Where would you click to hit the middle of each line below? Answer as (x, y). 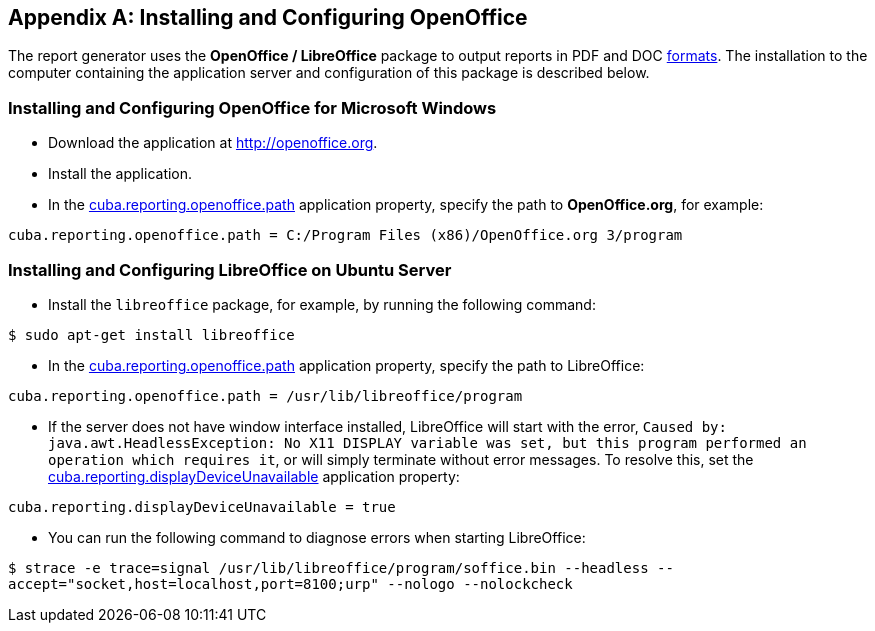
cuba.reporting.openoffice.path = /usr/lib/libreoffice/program (265, 395)
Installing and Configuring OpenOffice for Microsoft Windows (252, 107)
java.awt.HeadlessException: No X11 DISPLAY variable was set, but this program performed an (427, 442)
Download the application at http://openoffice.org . (213, 143)
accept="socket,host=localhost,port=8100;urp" (193, 583)
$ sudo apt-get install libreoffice (151, 334)
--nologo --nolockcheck (480, 583)
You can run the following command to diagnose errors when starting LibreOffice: (317, 537)
